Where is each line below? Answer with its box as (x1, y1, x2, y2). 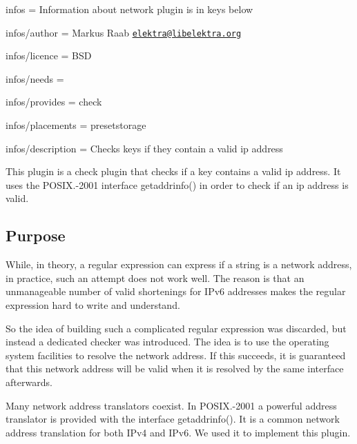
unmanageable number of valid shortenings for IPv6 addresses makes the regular (6, 284, 346, 299)
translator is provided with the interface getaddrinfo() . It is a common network (6, 412, 340, 426)
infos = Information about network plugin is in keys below (6, 2, 253, 16)
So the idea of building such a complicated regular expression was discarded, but (6, 321, 347, 335)
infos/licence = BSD (6, 48, 92, 63)
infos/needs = (6, 71, 64, 85)
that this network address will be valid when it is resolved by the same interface (6, 361, 344, 376)
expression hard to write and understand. (6, 297, 180, 312)
